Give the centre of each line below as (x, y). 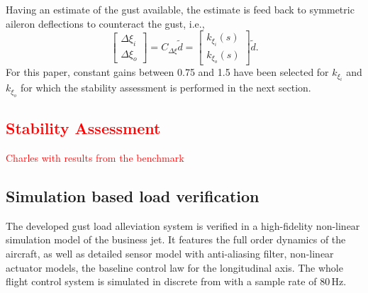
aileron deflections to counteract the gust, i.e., (105, 23)
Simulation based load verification (133, 196)
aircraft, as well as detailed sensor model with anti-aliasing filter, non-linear (170, 254)
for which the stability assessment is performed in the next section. (166, 88)
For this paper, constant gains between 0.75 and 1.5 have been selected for (167, 72)
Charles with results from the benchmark (95, 158)
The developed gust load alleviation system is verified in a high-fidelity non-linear (183, 225)
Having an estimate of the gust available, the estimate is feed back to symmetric (180, 9)
